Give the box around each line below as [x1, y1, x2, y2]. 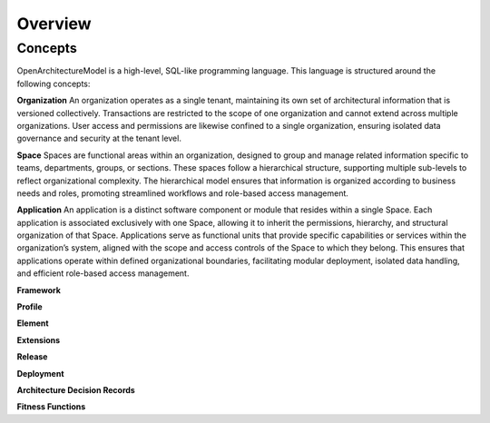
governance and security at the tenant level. [16, 133, 181, 144]
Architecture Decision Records [16, 384, 135, 395]
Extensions [16, 334, 61, 345]
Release [16, 351, 48, 362]
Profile [16, 301, 43, 312]
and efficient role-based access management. [16, 268, 190, 279]
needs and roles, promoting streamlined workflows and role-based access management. [16, 187, 349, 199]
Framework [16, 284, 61, 295]
